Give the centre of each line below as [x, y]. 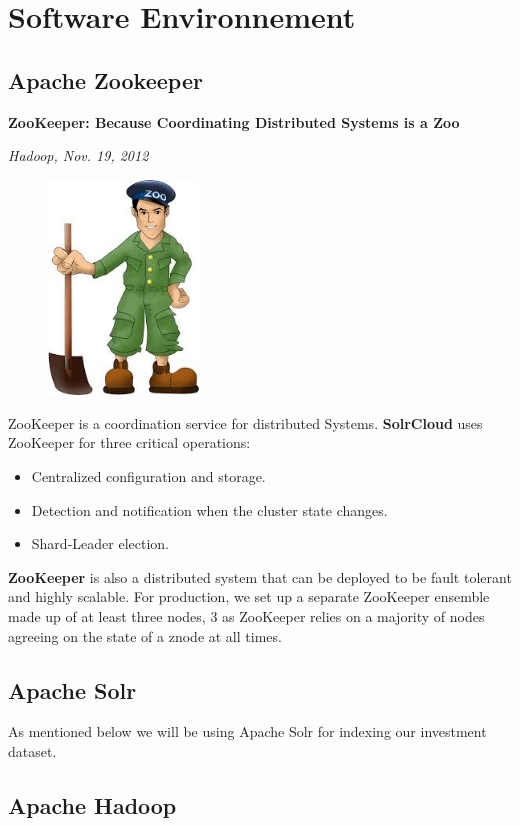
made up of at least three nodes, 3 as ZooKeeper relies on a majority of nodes [246, 616]
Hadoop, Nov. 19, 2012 [78, 155]
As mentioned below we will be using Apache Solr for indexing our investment [247, 731]
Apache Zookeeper [105, 79]
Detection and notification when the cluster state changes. [209, 509]
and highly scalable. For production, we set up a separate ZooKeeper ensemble [249, 596]
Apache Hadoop [92, 804]
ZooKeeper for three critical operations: [129, 442]
